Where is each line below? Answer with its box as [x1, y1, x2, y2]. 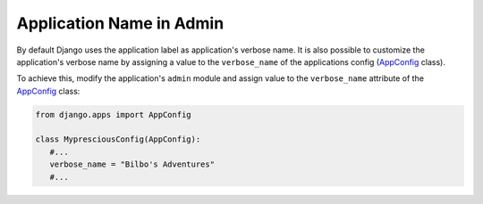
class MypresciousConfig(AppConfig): [35, 135, 201, 144]
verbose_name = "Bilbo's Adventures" [49, 159, 215, 169]
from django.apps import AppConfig [35, 110, 191, 119]
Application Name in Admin [16, 13, 225, 33]
